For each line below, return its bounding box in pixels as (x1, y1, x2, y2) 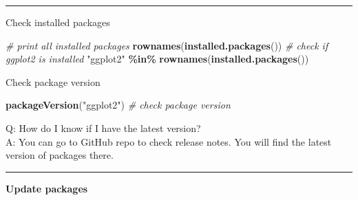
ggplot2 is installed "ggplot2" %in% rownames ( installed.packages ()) (6, 52, 309, 66)
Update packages (6, 181, 88, 195)
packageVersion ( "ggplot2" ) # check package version (6, 98, 231, 112)
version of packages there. (6, 148, 114, 162)
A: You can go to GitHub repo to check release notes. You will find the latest (6, 134, 332, 148)
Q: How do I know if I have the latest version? (6, 120, 201, 135)
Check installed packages (6, 15, 110, 29)
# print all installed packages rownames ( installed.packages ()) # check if (6, 38, 328, 52)
